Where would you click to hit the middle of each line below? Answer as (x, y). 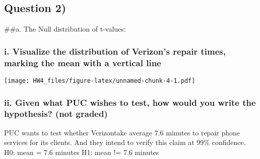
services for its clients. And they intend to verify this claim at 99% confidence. (125, 142)
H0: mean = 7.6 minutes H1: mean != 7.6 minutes (82, 152)
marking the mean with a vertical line (83, 62)
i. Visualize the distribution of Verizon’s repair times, (115, 51)
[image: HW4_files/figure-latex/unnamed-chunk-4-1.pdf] (100, 81)
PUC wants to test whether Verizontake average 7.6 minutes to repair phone (122, 132)
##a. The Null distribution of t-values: (65, 29)
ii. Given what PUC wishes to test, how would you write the (130, 102)
